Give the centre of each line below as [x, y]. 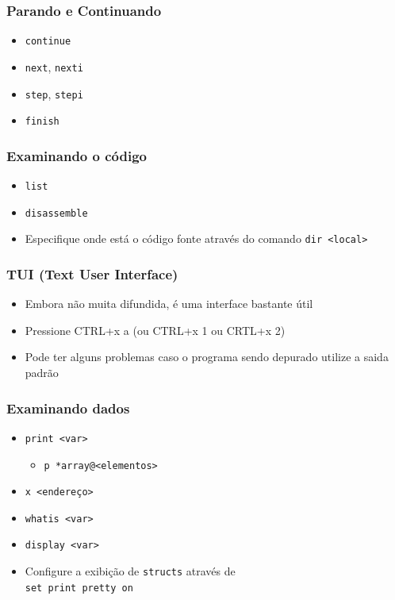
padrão [42, 373]
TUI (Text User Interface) [92, 273]
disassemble [56, 213]
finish [42, 122]
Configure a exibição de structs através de [130, 571]
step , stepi [54, 93]
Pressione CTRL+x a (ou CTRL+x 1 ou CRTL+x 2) [155, 330]
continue [48, 42]
